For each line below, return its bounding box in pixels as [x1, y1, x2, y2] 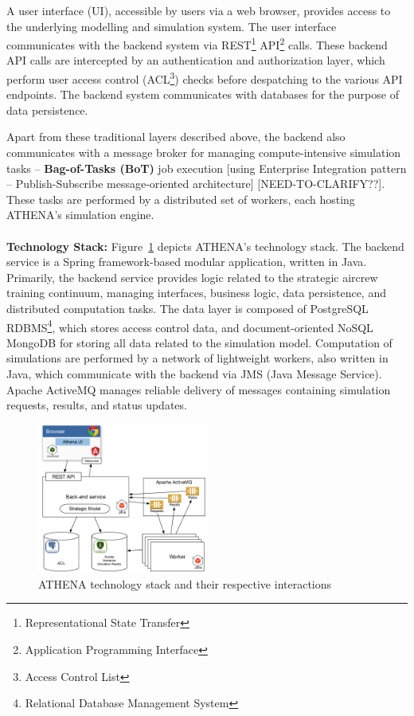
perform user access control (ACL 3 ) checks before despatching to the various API [6, 68, 403, 87]
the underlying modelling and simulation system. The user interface [6, 18, 337, 34]
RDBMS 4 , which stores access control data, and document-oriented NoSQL [6, 316, 373, 335]
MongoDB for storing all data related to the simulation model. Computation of [6, 334, 393, 350]
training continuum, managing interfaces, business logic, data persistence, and [6, 284, 386, 301]
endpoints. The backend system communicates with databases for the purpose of [6, 86, 399, 103]
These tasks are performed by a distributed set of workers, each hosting [6, 190, 355, 207]
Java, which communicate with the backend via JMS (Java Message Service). [6, 366, 382, 382]
